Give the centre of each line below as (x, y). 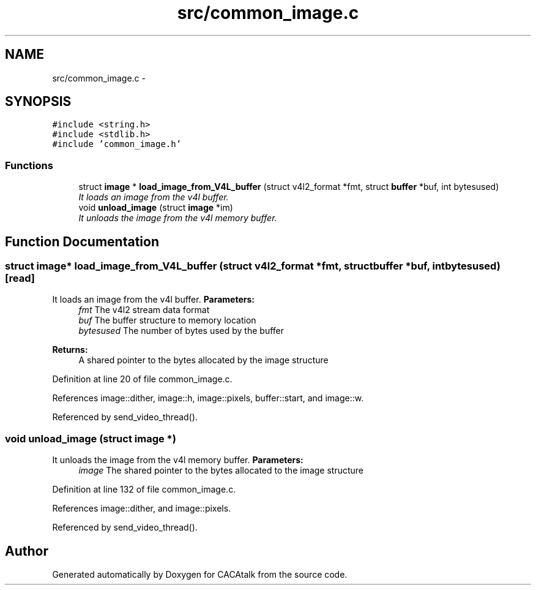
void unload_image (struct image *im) (156, 208)
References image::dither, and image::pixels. (142, 509)
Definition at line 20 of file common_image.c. (142, 379)
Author (27, 551)
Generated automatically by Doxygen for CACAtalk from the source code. (200, 574)
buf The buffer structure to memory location (167, 320)
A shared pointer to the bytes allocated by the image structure (203, 360)
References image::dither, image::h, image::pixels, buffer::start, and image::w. (208, 398)
